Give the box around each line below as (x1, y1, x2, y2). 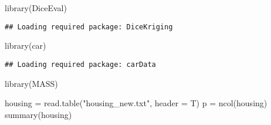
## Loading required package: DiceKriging (5, 22, 173, 31)
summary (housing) (5, 108, 72, 120)
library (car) (5, 39, 46, 52)
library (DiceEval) (5, 2, 67, 13)
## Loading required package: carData (5, 60, 156, 69)
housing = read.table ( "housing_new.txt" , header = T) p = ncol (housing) (5, 97, 267, 109)
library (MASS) (5, 77, 58, 89)
